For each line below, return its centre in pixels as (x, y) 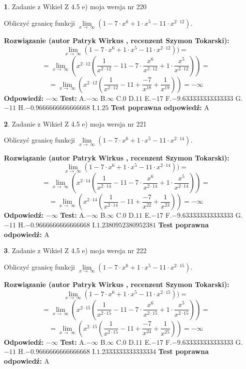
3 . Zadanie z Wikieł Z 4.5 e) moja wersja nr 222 (75, 250)
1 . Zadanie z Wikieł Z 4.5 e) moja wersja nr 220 (75, 6)
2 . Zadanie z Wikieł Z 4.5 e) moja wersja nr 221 (75, 123)
